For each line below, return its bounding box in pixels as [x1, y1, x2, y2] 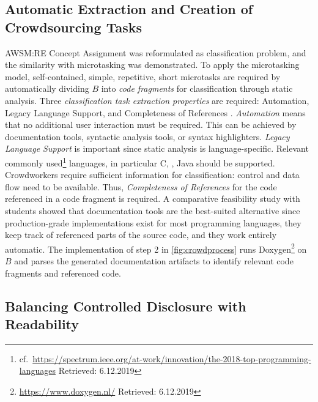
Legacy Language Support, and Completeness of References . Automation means [5, 106, 306, 119]
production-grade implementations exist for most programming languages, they [5, 216, 301, 229]
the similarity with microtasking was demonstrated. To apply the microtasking [5, 58, 300, 71]
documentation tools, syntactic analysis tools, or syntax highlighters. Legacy [5, 130, 290, 143]
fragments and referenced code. [5, 266, 121, 279]
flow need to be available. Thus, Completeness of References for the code [5, 180, 277, 193]
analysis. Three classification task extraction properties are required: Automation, [5, 94, 309, 106]
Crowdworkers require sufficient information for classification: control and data [5, 168, 300, 181]
